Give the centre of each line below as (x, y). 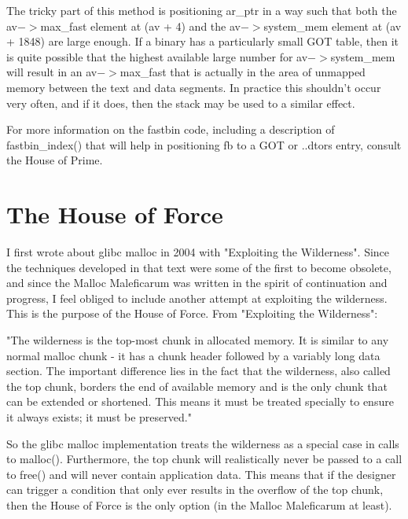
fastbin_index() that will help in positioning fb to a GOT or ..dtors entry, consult (204, 144)
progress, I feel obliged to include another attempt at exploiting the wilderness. (197, 298)
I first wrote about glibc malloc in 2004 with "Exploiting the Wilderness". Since (198, 252)
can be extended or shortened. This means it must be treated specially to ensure (200, 401)
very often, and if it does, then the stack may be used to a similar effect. (181, 103)
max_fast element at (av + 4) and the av (140, 26)
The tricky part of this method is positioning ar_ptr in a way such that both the (202, 10)
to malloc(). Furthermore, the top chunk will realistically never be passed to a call (204, 459)
